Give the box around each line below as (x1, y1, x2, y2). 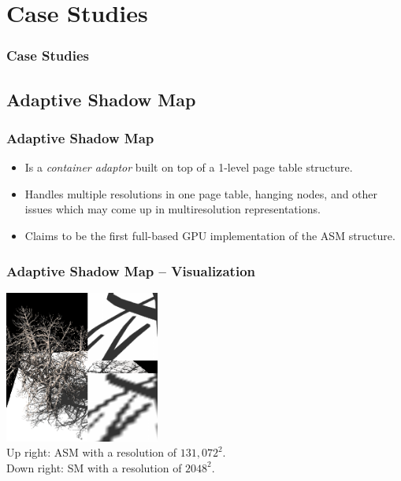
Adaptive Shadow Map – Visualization (6, 261, 256, 280)
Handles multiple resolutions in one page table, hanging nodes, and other (24, 185, 378, 202)
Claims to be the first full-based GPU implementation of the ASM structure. (24, 228, 395, 243)
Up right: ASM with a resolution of (6, 444, 177, 461)
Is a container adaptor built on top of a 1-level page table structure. (24, 159, 353, 176)
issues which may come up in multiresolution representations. (24, 201, 321, 217)
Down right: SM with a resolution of (6, 459, 182, 475)
